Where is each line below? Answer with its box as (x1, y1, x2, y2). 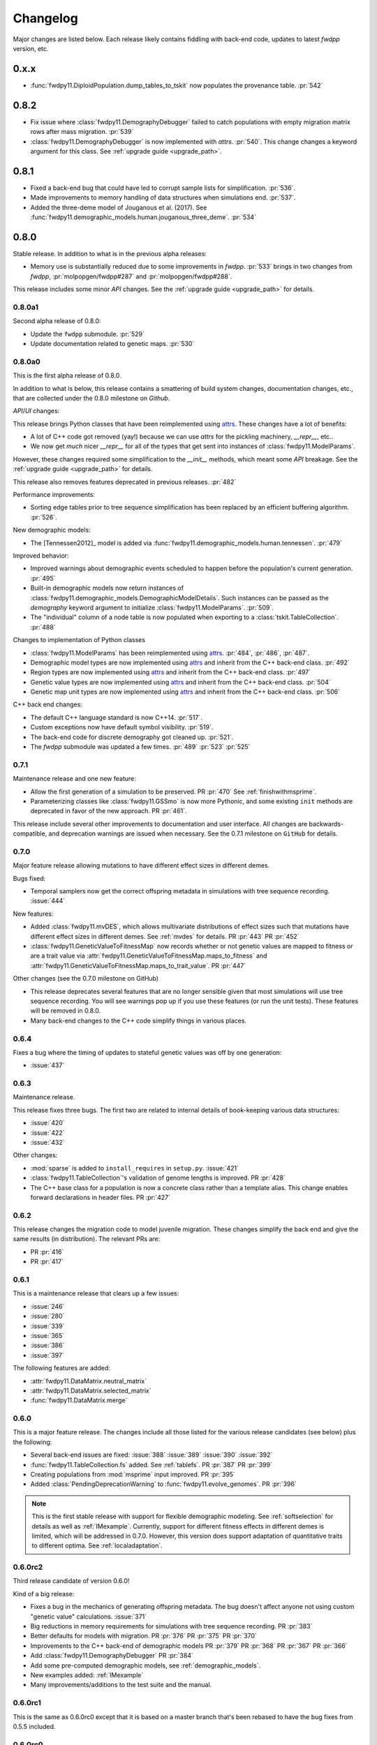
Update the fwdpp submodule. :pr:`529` (30, 329, 145, 338)
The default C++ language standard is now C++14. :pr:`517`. (30, 713, 202, 722)
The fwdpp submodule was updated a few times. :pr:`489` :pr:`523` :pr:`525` (30, 743, 251, 751)
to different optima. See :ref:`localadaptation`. (31, 1541, 163, 1550)
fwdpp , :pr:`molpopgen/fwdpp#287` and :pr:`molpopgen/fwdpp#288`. (30, 272, 232, 281)
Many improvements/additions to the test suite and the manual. (30, 1681, 212, 1689)
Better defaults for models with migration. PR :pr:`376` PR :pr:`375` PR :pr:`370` (30, 1632, 258, 1640)
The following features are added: (13, 1364, 111, 1372)
